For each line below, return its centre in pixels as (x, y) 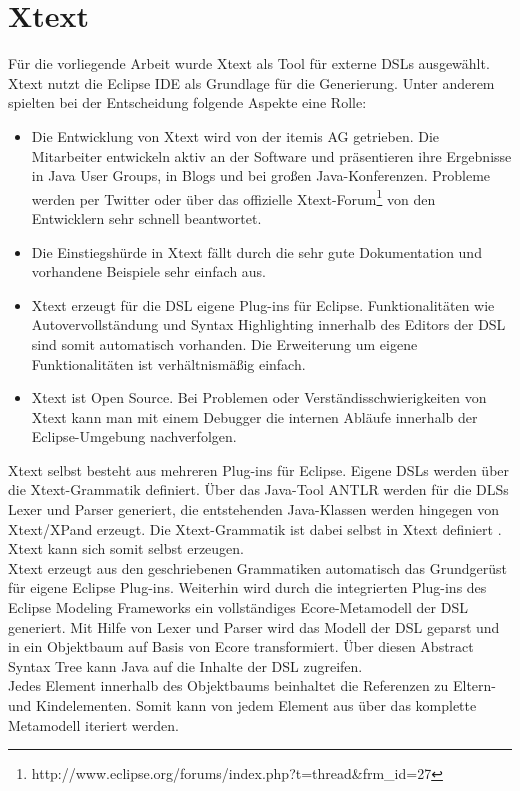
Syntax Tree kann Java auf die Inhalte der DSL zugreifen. (185, 665)
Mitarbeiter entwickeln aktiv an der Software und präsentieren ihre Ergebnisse (271, 155)
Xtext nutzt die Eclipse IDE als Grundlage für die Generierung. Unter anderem (251, 82)
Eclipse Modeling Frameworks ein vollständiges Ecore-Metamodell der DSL (238, 607)
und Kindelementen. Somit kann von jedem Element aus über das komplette (242, 705)
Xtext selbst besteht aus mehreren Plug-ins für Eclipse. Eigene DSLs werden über (259, 469)
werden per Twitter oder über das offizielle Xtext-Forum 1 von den (233, 197)
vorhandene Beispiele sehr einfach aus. (149, 271)
